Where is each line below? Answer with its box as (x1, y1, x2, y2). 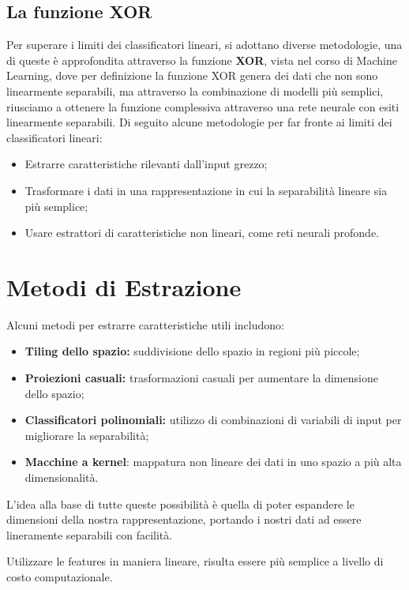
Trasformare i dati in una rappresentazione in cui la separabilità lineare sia (24, 182, 388, 198)
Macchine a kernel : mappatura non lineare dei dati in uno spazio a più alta (24, 453, 402, 470)
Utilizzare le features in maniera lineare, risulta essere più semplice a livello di (6, 553, 384, 569)
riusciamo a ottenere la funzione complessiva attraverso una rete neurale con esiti (6, 98, 400, 115)
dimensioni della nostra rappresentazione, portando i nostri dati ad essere (6, 511, 362, 528)
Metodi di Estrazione (6, 270, 242, 303)
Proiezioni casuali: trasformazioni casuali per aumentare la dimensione (24, 370, 378, 386)
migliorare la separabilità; (24, 427, 149, 443)
